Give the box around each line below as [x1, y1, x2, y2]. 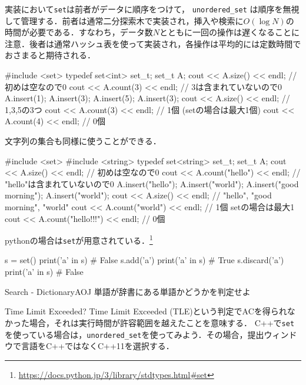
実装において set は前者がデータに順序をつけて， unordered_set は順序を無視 [5, 3, 300, 15]
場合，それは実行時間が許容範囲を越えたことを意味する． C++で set [29, 316, 295, 328]
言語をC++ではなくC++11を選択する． [21, 340, 174, 352]
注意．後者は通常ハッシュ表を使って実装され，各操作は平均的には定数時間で [5, 37, 301, 49]
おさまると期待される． [5, 49, 95, 61]
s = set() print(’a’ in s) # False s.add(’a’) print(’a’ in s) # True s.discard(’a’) [5, 254, 284, 266]
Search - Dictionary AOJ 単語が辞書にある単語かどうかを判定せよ [5, 285, 251, 297]
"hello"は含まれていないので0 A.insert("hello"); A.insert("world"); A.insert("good [5, 177, 299, 190]
